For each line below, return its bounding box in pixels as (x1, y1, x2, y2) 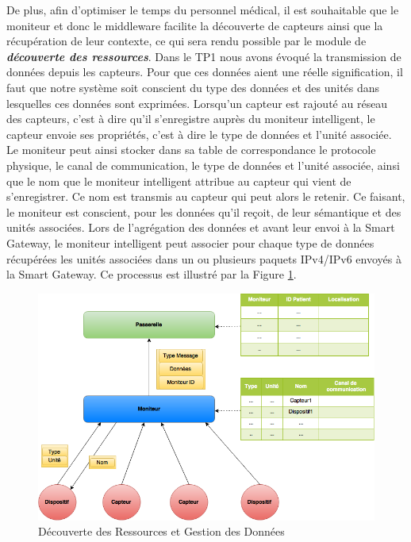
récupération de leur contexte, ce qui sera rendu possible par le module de (6, 33, 367, 49)
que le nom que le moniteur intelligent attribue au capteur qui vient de (6, 172, 351, 189)
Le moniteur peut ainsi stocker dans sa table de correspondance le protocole (6, 141, 376, 158)
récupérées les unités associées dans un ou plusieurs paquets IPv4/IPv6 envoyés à (6, 250, 401, 267)
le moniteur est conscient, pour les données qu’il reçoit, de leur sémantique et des (6, 203, 401, 220)
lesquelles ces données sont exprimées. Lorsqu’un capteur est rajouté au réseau (6, 94, 388, 111)
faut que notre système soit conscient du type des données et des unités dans (6, 79, 380, 95)
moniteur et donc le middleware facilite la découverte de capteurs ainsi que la (6, 17, 383, 33)
